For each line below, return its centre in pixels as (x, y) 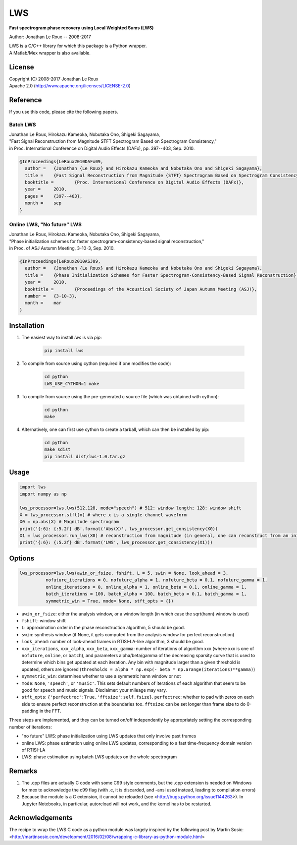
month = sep (43, 203)
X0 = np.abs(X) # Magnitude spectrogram (69, 522)
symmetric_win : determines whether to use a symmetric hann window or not (101, 676)
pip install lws (64, 351)
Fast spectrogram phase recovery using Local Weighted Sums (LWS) (81, 28)
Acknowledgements (41, 818)
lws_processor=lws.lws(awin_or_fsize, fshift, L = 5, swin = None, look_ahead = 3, (124, 573)
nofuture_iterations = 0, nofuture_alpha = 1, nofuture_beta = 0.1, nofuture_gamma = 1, (156, 580)
